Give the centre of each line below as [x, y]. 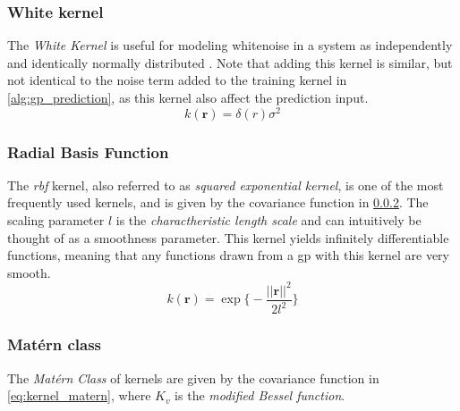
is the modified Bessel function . [260, 395]
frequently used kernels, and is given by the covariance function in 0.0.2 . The [218, 202]
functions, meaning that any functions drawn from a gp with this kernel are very [228, 255]
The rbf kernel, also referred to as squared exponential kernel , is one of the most [226, 185]
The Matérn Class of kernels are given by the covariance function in [193, 377]
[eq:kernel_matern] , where [79, 395]
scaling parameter [56, 220]
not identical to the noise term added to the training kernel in [177, 80]
